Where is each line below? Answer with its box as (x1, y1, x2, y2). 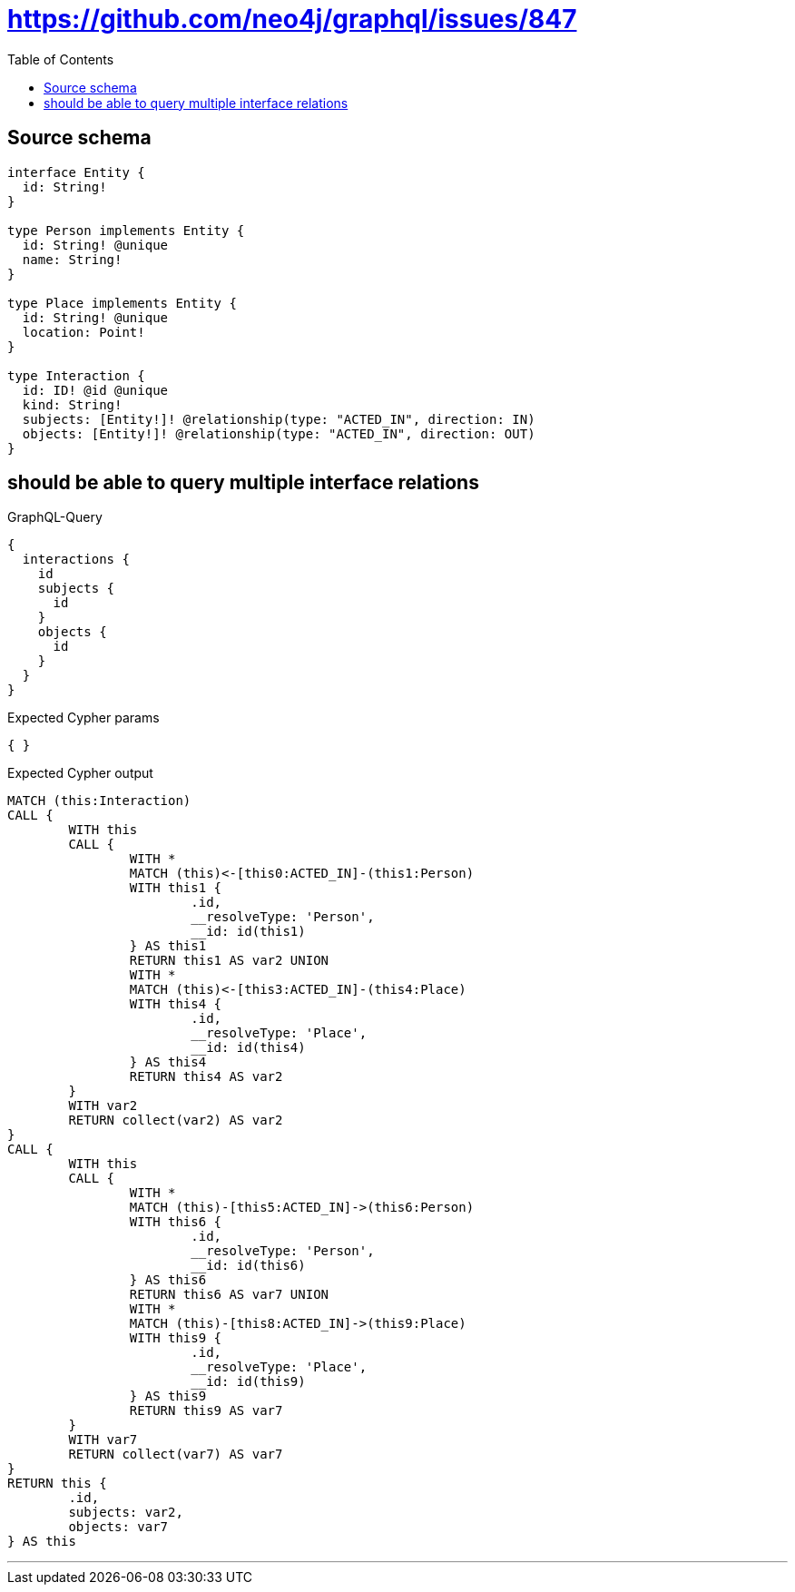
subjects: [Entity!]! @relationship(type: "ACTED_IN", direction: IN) (22, 411, 535, 427)
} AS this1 (129, 938, 207, 954)
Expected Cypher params (7, 710, 160, 726)
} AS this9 (129, 1389, 207, 1404)
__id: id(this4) (191, 1040, 306, 1056)
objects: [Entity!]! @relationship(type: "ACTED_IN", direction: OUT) (22, 426, 535, 441)
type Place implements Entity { (7, 295, 237, 310)
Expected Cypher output (7, 765, 153, 781)
